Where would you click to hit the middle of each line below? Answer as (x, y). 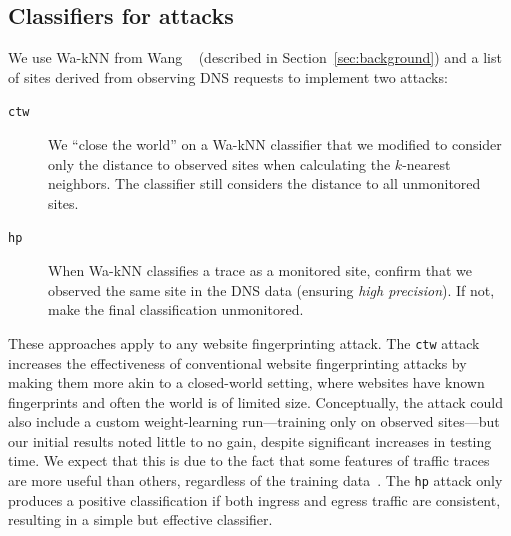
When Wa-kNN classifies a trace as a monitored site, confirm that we (260, 270)
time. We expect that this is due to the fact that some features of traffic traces (249, 460)
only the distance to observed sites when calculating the (219, 163)
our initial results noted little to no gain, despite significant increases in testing (250, 440)
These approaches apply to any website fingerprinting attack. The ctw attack (244, 342)
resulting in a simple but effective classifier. (140, 519)
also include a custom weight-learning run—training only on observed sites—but (254, 421)
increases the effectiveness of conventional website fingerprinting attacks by (237, 362)
